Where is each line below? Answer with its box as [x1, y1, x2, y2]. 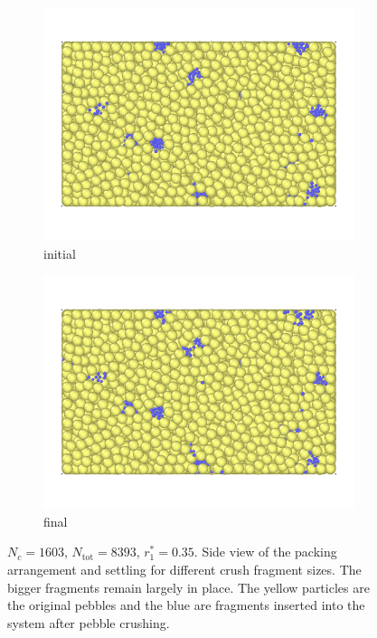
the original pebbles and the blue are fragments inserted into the [7, 595, 365, 614]
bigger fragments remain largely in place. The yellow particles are [7, 577, 370, 596]
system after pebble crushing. [7, 613, 170, 632]
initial [43, 243, 76, 262]
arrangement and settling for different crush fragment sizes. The [7, 559, 362, 578]
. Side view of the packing [193, 542, 337, 561]
